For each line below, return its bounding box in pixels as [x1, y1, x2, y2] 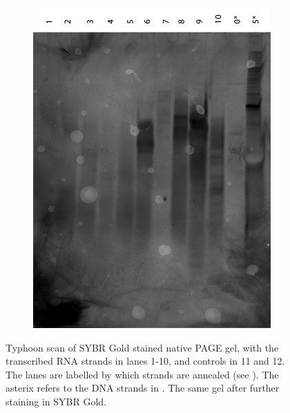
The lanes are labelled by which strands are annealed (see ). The [6, 367, 279, 381]
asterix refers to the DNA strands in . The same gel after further [6, 381, 280, 395]
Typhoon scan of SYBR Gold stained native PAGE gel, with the [6, 340, 279, 354]
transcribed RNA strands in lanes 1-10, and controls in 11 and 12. [6, 354, 285, 368]
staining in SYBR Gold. [6, 394, 107, 409]
